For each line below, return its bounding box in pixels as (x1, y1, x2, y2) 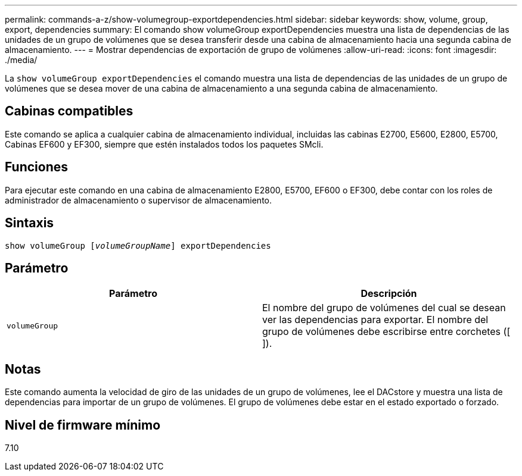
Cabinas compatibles (5, 104, 133, 119)
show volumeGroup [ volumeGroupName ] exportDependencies (5, 240, 271, 250)
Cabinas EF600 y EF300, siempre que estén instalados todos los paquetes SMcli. (5, 139, 324, 149)
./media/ (5, 55, 38, 65)
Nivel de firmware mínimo (5, 417, 161, 433)
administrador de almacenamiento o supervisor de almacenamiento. (5, 195, 272, 205)
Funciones (5, 159, 69, 175)
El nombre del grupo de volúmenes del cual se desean (262, 302, 506, 314)
